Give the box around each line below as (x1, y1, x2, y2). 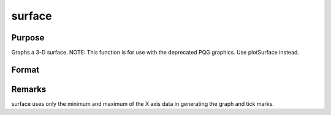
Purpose (11, 32, 45, 43)
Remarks (11, 84, 47, 94)
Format (11, 64, 40, 75)
